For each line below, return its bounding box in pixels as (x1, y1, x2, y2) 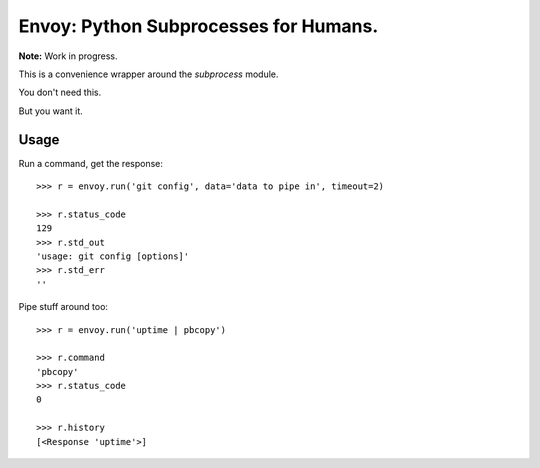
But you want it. (18, 105, 84, 117)
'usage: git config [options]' (36, 250, 190, 262)
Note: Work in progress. (18, 50, 118, 62)
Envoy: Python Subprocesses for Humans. (18, 15, 379, 37)
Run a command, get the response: (18, 157, 164, 169)
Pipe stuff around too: (18, 301, 109, 313)
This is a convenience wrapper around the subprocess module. (18, 68, 279, 80)
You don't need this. (18, 86, 102, 99)
